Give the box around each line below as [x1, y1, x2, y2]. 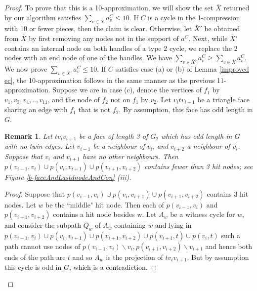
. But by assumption [187, 251, 249, 262]
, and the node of [47, 94, 100, 104]
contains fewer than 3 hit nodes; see [144, 161, 253, 171]
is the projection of [106, 251, 163, 262]
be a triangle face [197, 94, 250, 104]
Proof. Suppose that [4, 188, 65, 199]
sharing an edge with [4, 104, 68, 115]
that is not [78, 104, 111, 115]
